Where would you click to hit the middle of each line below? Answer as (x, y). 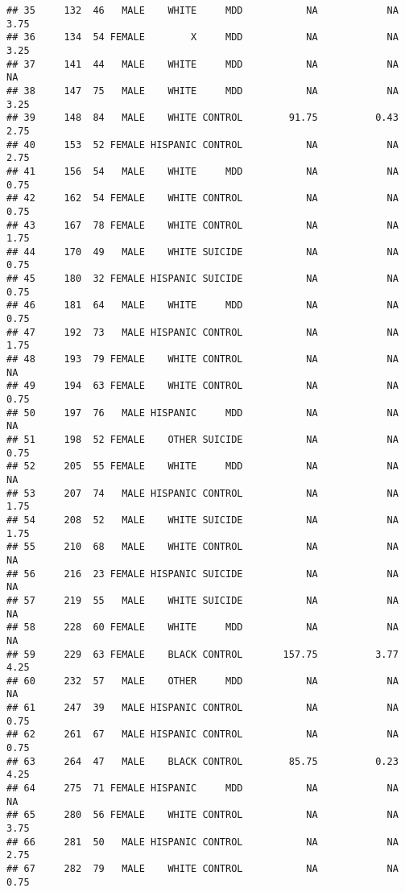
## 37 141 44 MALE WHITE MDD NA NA (202, 64)
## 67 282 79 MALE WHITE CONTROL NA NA (202, 869)
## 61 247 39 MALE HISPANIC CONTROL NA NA (202, 708)
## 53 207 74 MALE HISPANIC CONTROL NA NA (202, 493)
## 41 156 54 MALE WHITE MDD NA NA (202, 171)
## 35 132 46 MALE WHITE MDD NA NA (202, 10)
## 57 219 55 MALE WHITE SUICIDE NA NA (202, 600)
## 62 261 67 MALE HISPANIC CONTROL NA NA (202, 735)
